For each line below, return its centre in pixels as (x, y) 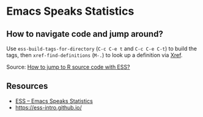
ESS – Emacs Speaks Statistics (54, 101)
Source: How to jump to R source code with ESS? (68, 67)
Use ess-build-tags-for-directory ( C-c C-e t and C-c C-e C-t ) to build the (102, 48)
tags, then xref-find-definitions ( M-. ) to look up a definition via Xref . (94, 55)
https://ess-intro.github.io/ (48, 107)
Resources (27, 86)
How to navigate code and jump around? (85, 34)
